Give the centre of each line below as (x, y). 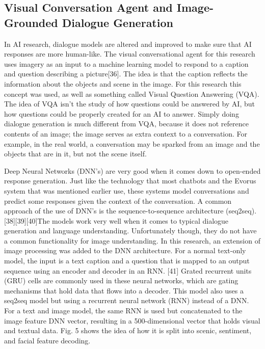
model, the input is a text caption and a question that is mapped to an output (127, 261)
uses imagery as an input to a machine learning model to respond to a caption (126, 63)
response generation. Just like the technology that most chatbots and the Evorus (130, 181)
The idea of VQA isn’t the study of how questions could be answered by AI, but (129, 104)
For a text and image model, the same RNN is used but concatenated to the (123, 311)
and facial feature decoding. (47, 340)
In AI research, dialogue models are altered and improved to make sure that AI (128, 44)
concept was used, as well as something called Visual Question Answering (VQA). (132, 93)
